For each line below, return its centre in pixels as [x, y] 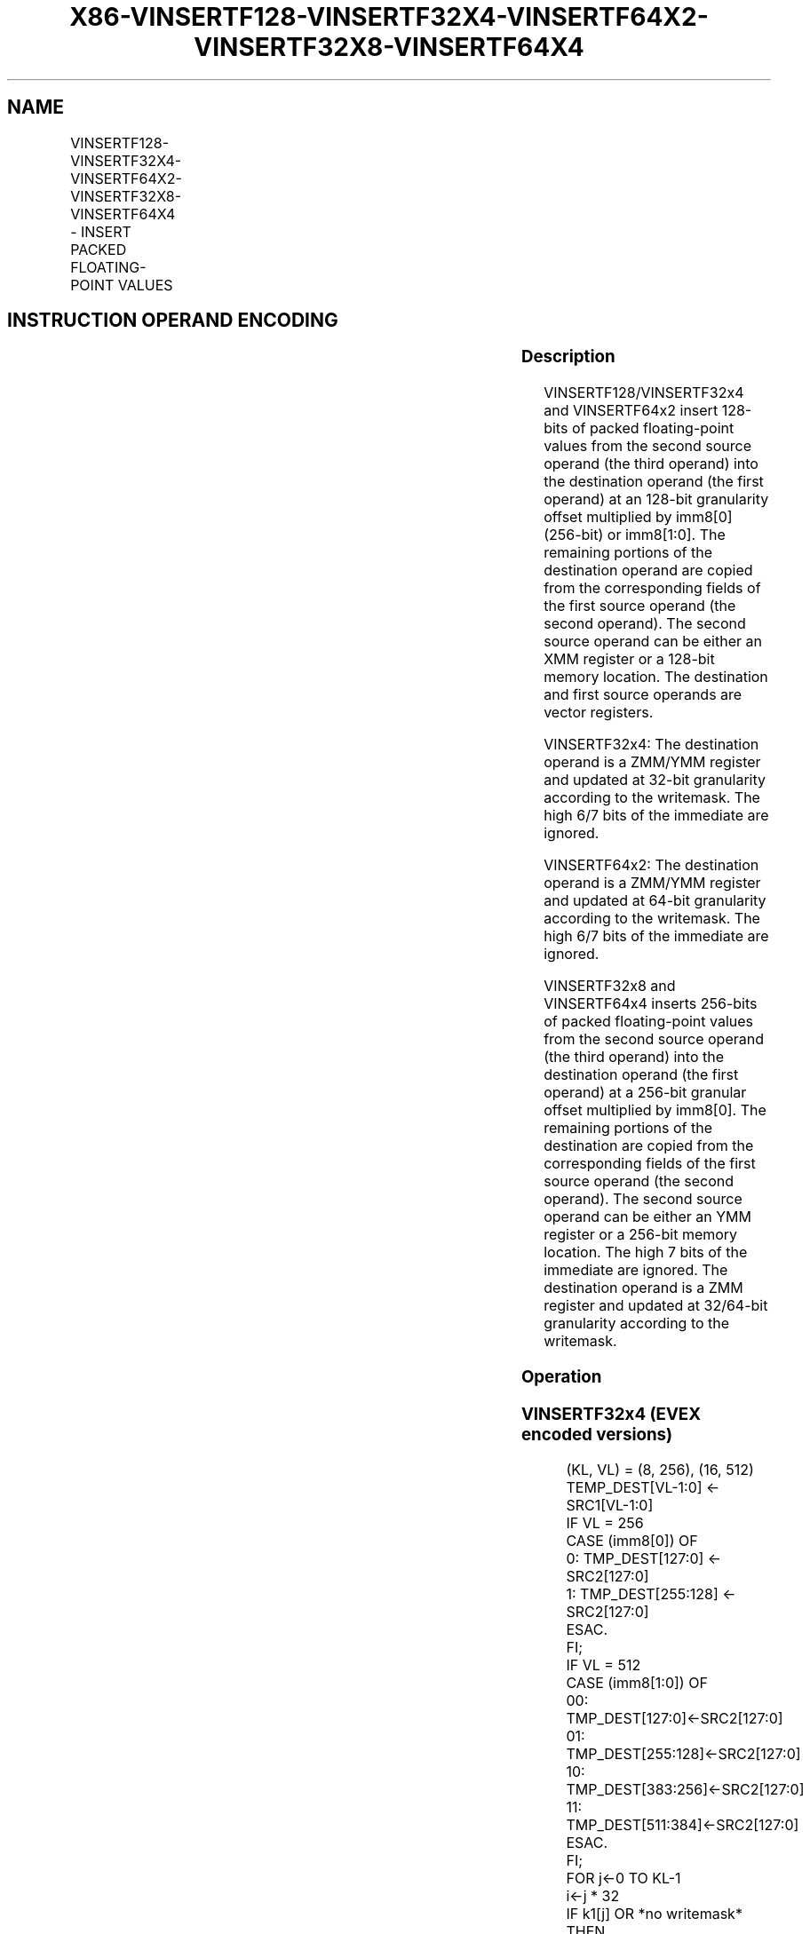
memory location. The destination [656, 677]
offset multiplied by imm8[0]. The [655, 1110]
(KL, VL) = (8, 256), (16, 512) [660, 1470]
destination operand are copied [648, 571]
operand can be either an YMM [647, 1217]
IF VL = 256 [605, 1523]
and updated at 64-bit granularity [655, 901]
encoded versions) [597, 1434]
